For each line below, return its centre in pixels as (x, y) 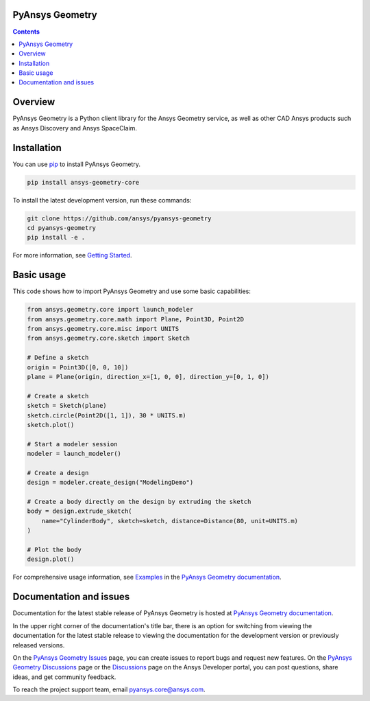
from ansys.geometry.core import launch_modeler (110, 310)
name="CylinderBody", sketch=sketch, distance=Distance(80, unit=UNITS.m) (170, 521)
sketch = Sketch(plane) (67, 406)
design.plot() (51, 559)
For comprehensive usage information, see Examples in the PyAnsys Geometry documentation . (147, 577)
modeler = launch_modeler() (74, 454)
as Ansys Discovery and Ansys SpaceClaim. (75, 128)
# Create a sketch (58, 396)
